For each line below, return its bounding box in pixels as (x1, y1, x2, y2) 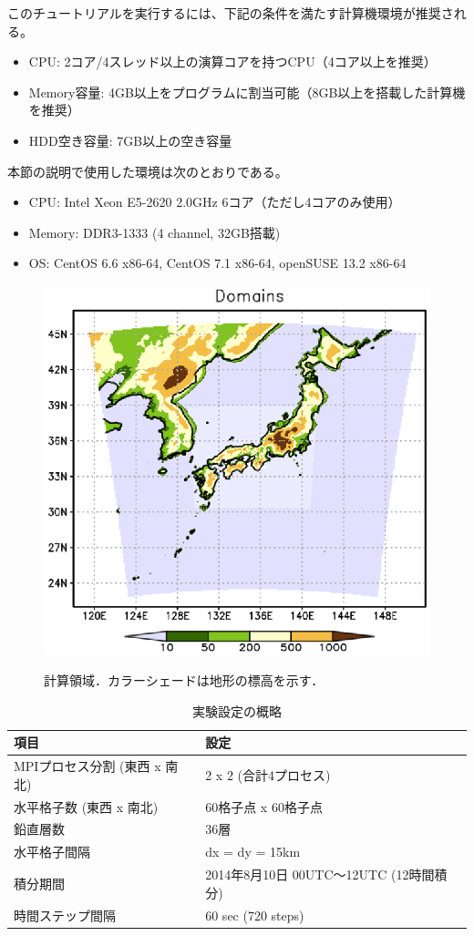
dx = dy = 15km (205, 842, 301, 861)
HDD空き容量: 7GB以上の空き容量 (28, 130, 232, 149)
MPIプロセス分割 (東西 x (14, 756, 161, 776)
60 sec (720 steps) (205, 905, 304, 924)
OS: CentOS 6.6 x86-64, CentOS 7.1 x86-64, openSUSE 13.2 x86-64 (28, 253, 407, 273)
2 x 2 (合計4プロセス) (205, 765, 331, 784)
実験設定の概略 (192, 701, 282, 720)
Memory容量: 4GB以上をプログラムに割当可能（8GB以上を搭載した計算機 (28, 82, 466, 101)
